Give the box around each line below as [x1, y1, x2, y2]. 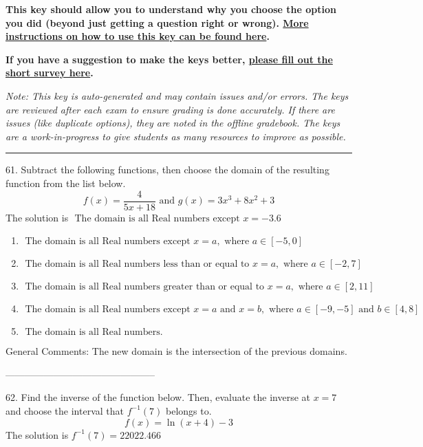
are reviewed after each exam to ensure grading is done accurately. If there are [6, 102, 335, 116]
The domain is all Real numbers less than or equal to [25, 259, 250, 270]
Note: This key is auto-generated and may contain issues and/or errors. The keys [6, 88, 349, 102]
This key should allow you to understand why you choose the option [6, 2, 337, 16]
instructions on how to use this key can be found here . [6, 29, 270, 43]
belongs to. [165, 403, 212, 417]
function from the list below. [6, 175, 126, 190]
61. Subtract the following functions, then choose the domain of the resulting [6, 162, 329, 177]
